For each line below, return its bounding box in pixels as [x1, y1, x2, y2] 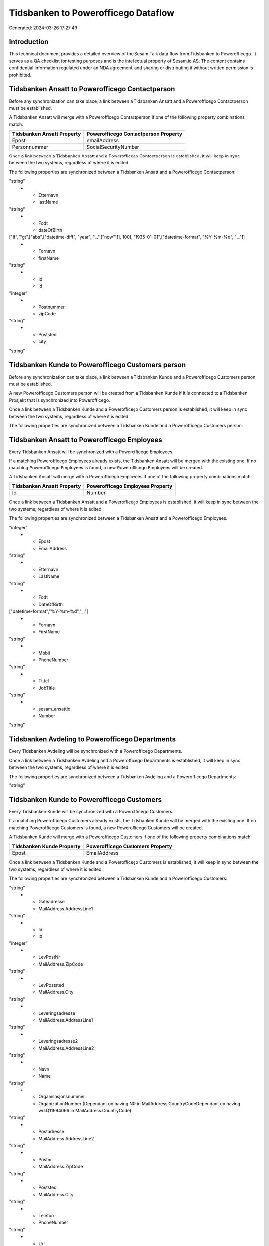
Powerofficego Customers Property [86, 843, 172, 850]
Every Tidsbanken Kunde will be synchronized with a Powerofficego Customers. [9, 808, 174, 814]
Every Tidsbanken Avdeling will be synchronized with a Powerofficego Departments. [9, 748, 183, 754]
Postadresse [38, 1129, 64, 1135]
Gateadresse [38, 899, 65, 905]
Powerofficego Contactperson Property [86, 130, 183, 137]
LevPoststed [38, 982, 64, 988]
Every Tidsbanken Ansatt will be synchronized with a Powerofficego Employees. [9, 449, 174, 455]
